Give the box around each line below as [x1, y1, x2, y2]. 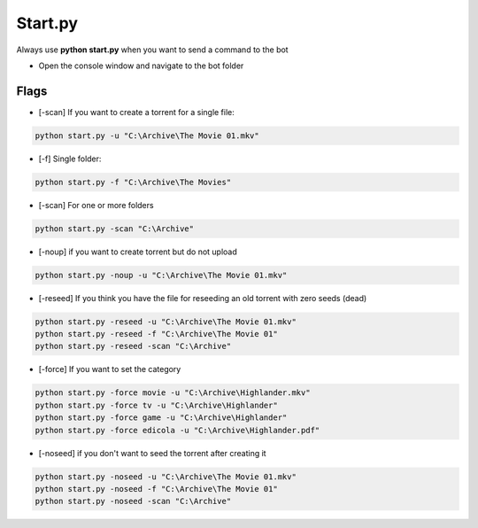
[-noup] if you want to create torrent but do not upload [38, 246, 238, 257]
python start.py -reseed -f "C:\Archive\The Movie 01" [35, 329, 278, 339]
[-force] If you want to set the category [38, 364, 181, 375]
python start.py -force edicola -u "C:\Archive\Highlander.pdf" [35, 425, 320, 435]
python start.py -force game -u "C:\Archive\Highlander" [35, 413, 288, 423]
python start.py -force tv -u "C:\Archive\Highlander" [35, 400, 278, 410]
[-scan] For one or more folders [38, 199, 154, 210]
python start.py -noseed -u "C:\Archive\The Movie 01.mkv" [35, 471, 297, 482]
